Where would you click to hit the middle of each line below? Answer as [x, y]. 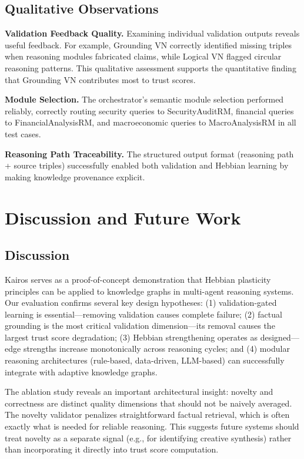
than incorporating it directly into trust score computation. [112, 449]
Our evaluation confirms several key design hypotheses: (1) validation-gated [141, 303]
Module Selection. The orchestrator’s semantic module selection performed [144, 99]
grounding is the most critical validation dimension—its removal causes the [140, 326]
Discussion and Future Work [123, 217]
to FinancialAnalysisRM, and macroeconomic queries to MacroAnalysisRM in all [151, 122]
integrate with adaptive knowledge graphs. [81, 372]
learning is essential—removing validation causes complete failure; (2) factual [143, 314]
